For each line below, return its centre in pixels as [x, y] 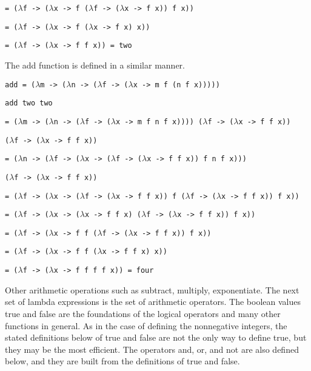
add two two [29, 103]
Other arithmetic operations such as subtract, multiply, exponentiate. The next [152, 289]
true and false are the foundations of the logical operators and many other [143, 313]
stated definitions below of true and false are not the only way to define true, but [156, 337]
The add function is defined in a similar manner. [95, 65]
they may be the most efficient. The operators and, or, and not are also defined [152, 349]
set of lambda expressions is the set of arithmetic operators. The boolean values [153, 302]
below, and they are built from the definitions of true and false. [122, 361]
